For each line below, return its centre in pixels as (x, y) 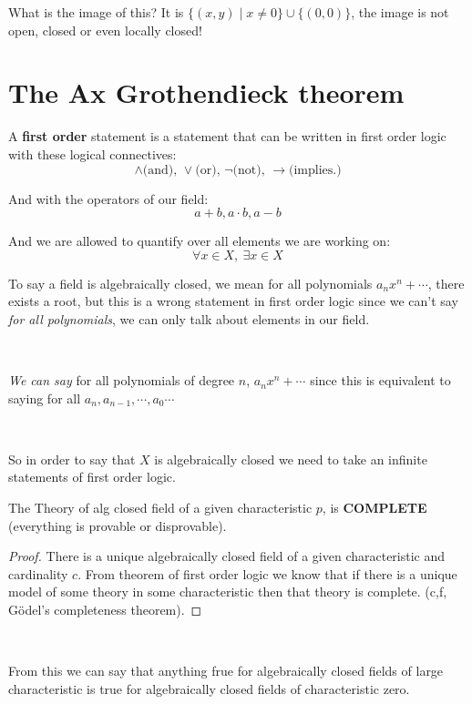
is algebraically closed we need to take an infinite (291, 459)
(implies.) (315, 170)
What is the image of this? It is (96, 12)
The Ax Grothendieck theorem (206, 92)
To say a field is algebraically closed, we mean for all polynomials (190, 283)
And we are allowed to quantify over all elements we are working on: (200, 241)
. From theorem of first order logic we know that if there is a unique (267, 573)
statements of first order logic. (92, 477)
